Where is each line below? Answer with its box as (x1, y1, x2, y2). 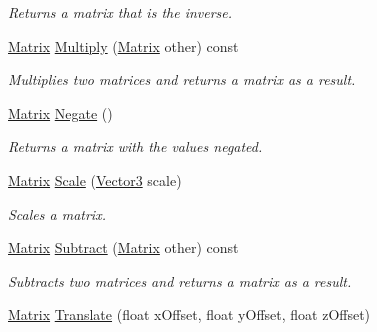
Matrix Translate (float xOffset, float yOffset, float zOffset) (8, 304, 371, 325)
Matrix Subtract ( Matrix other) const (8, 237, 239, 258)
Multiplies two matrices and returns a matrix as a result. (8, 69, 356, 90)
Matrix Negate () (8, 102, 113, 123)
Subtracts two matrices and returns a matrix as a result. (8, 270, 352, 291)
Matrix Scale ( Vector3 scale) (8, 169, 182, 190)
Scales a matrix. (8, 203, 106, 224)
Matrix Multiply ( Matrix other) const (8, 35, 239, 56)
